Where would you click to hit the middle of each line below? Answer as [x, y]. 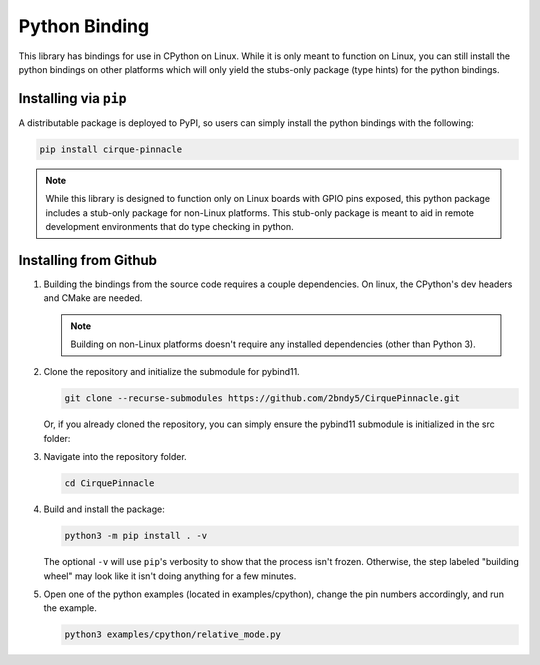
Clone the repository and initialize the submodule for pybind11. [171, 372]
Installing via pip [72, 98]
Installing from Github [88, 260]
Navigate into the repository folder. [115, 457]
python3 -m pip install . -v [136, 536]
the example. [70, 608]
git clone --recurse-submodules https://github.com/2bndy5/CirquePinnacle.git [262, 398]
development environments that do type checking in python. [169, 226]
